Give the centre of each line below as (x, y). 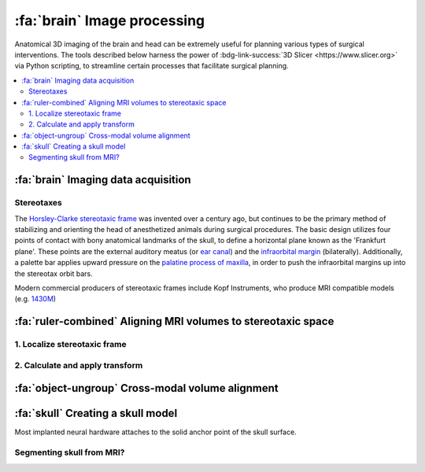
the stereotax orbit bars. (54, 273)
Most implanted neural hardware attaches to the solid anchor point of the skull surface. (155, 432)
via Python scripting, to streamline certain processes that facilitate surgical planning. (152, 66)
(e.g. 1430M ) (35, 299)
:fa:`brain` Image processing (110, 20)
